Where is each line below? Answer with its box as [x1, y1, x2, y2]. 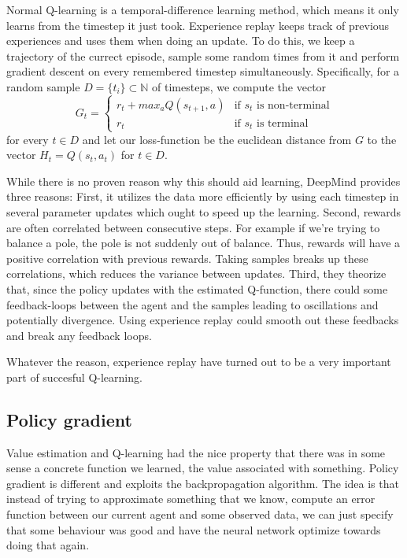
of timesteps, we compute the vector [152, 78, 327, 94]
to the [367, 131, 397, 147]
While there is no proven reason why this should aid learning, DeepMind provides [6, 172, 401, 189]
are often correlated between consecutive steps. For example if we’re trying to [6, 219, 380, 235]
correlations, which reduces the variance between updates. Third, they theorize [6, 265, 387, 282]
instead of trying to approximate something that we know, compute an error [6, 490, 376, 507]
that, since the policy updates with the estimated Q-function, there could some [6, 280, 388, 297]
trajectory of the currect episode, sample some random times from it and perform [6, 47, 400, 64]
